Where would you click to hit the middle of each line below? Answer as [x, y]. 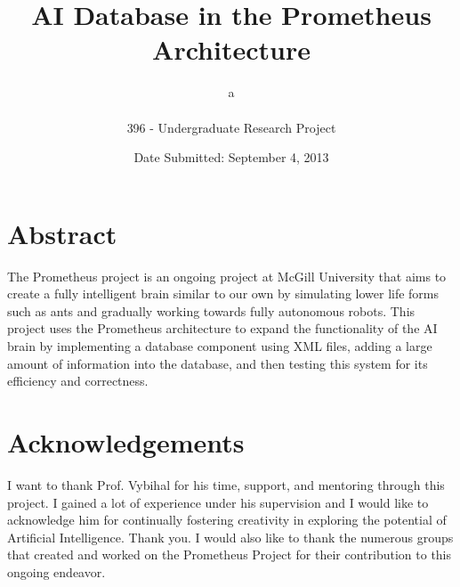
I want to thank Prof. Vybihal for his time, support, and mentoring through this [226, 484]
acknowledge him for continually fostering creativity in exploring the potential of [227, 520]
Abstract [62, 233]
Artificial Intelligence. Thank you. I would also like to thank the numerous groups [230, 537]
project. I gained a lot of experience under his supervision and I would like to [218, 502]
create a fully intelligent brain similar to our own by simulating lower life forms [223, 293]
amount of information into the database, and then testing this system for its [218, 363]
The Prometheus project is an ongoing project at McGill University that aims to [227, 276]
